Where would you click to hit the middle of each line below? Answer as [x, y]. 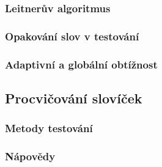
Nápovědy [30, 156]
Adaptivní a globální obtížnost [81, 64]
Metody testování [49, 128]
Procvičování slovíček [74, 98]
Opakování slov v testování [72, 36]
